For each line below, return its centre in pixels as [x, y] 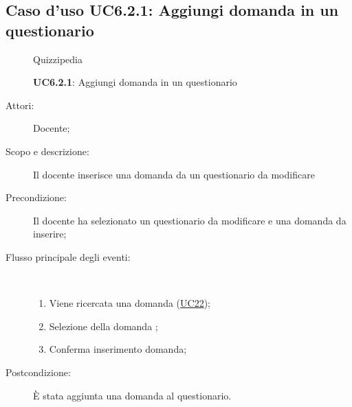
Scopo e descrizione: [47, 151]
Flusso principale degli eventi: [68, 256]
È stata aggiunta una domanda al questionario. [132, 395]
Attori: [20, 105]
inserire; [50, 234]
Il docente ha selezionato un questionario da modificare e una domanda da [190, 220]
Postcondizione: [38, 372]
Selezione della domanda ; [103, 326]
